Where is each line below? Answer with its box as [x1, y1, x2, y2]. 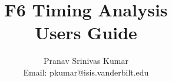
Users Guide [35, 20, 137, 45]
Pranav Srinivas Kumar [44, 54, 128, 67]
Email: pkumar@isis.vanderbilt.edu [23, 66, 149, 78]
